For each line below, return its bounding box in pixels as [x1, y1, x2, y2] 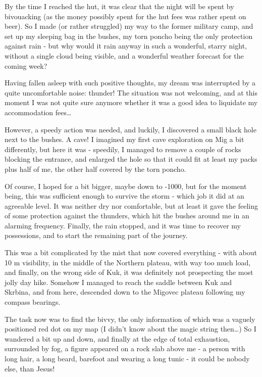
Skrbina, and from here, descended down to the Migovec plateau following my [5, 287, 245, 297]
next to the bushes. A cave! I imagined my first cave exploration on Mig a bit [5, 134, 244, 145]
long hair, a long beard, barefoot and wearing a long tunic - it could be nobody [5, 353, 250, 363]
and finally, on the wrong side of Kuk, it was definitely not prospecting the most [5, 267, 253, 277]
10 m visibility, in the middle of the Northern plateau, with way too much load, [5, 257, 251, 267]
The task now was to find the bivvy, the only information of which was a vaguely [5, 313, 255, 324]
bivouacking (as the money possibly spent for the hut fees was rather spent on [5, 11, 246, 21]
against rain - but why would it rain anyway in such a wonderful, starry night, [5, 40, 247, 51]
